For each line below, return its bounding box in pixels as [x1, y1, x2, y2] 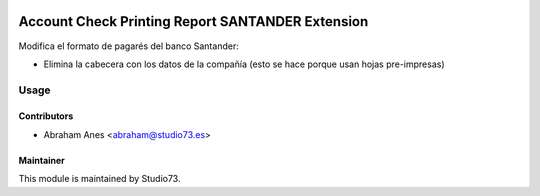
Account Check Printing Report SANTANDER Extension [18, 13, 369, 30]
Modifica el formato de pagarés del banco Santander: [18, 40, 239, 52]
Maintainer [18, 154, 65, 166]
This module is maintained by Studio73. [18, 173, 181, 185]
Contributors [18, 110, 74, 122]
